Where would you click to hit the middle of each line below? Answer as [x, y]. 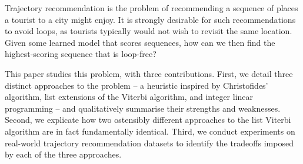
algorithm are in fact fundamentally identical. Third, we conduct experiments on [150, 131]
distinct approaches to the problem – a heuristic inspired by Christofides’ [136, 85]
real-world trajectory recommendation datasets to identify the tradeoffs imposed [149, 143]
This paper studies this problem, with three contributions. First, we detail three [149, 73]
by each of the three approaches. [63, 154]
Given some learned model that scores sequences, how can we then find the [140, 42]
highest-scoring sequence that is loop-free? [81, 54]
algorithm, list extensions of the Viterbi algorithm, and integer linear [129, 97]
